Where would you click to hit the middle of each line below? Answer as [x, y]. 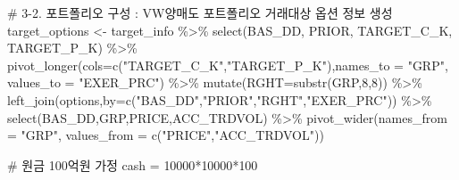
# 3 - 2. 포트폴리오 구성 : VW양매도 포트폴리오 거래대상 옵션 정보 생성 [200, 12]
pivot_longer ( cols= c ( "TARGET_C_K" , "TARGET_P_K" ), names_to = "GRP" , [228, 65]
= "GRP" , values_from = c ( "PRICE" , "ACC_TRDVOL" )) [166, 135]
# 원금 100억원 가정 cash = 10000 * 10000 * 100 [133, 164]
